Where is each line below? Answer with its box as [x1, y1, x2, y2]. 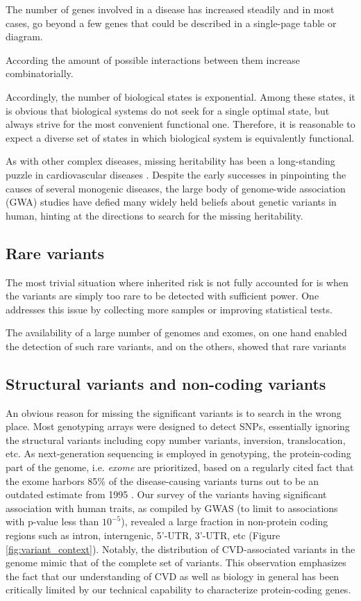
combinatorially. [6, 66, 74, 81]
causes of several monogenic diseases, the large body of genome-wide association [6, 181, 346, 195]
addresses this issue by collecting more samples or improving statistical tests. [6, 302, 333, 316]
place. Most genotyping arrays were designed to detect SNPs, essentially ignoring [6, 419, 350, 434]
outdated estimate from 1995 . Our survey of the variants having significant [6, 487, 327, 502]
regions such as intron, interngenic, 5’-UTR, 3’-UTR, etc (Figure [6, 528, 280, 543]
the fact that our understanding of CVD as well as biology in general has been [6, 568, 339, 583]
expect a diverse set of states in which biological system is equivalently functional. [6, 130, 355, 145]
